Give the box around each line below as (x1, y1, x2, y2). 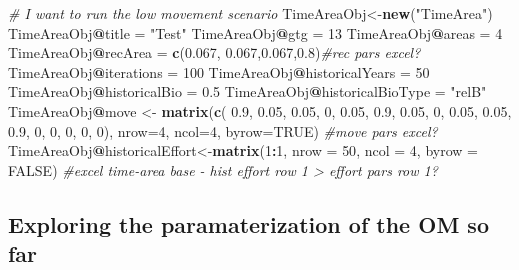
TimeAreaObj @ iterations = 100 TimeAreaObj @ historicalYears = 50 (8, 61, 430, 82)
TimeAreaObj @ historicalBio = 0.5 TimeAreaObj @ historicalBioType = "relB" (8, 81, 487, 102)
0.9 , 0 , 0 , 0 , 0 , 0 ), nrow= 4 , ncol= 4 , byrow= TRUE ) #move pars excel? (8, 120, 438, 141)
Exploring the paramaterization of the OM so (8, 208, 489, 239)
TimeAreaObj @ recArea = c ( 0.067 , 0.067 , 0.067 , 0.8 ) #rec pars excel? (8, 42, 421, 63)
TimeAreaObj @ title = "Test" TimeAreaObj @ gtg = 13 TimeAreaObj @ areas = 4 (8, 22, 503, 43)
